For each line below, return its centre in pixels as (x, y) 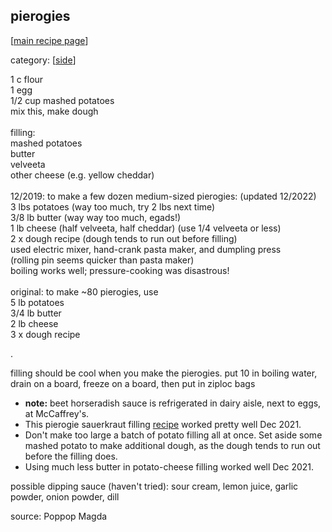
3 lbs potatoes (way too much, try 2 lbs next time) (113, 206)
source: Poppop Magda (59, 516)
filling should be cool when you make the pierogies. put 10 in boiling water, (164, 373)
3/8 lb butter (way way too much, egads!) (96, 217)
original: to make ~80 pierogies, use (84, 291)
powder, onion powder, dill (65, 496)
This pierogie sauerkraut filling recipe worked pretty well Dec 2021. (163, 424)
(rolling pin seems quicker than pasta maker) (102, 260)
